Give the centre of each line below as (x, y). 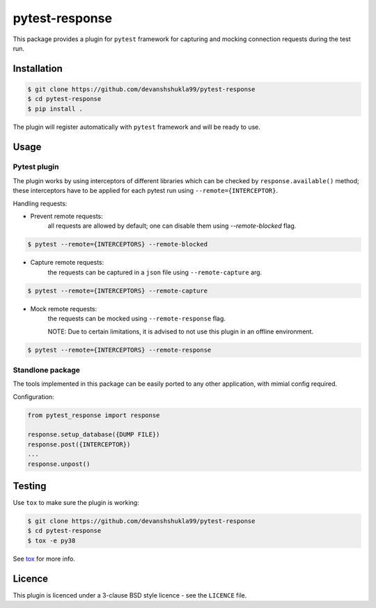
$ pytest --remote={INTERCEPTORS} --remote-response (119, 350)
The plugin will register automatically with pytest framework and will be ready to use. (137, 127)
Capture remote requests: (67, 263)
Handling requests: (40, 203)
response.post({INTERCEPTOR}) (79, 444)
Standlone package (46, 370)
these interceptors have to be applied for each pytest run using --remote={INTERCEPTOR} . (146, 191)
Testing (30, 486)
